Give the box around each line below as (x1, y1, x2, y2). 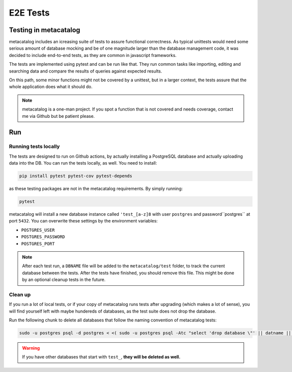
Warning (22, 345, 40, 351)
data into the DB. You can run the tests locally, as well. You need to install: (9, 160, 157, 166)
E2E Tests (9, 7, 50, 18)
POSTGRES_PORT (21, 241, 55, 246)
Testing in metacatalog (9, 26, 80, 34)
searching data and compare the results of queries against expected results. (9, 68, 163, 74)
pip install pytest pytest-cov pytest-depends (19, 173, 132, 179)
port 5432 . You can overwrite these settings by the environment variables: (9, 218, 158, 224)
